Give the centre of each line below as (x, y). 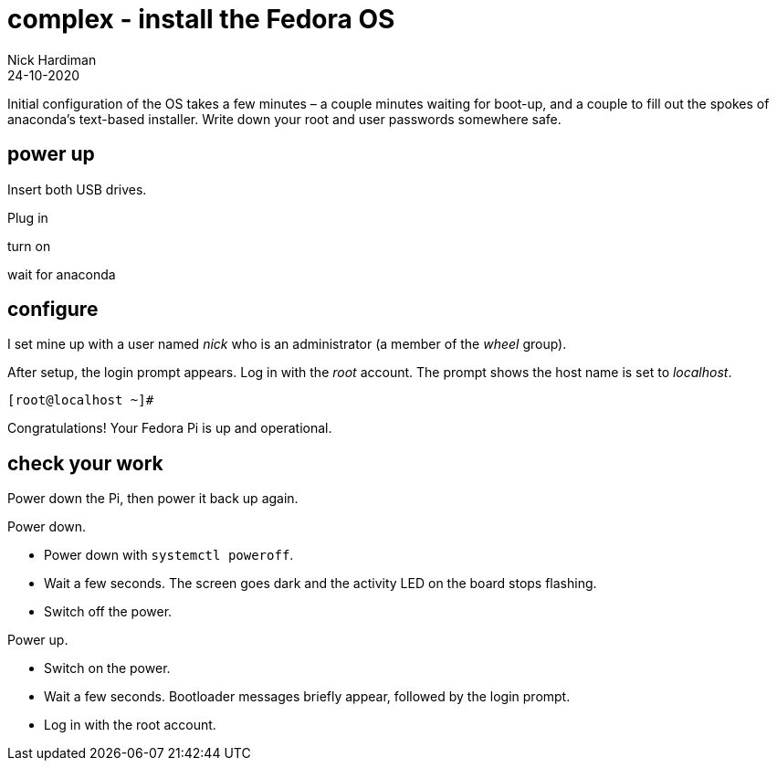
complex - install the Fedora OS (201, 19)
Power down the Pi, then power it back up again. (153, 499)
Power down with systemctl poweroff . (169, 555)
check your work (85, 463)
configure (53, 310)
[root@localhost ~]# (81, 400)
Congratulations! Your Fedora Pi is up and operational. (170, 428)
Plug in (28, 217)
